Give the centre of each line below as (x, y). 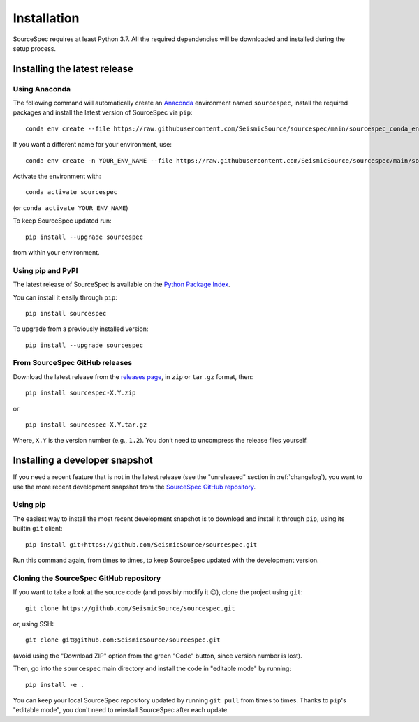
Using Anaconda (42, 89)
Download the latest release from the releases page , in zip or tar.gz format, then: (133, 376)
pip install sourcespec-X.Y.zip (81, 393)
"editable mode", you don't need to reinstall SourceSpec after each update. (121, 710)
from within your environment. (57, 252)
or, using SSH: (34, 624)
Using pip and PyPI (45, 270)
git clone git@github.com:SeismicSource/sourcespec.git (123, 640)
